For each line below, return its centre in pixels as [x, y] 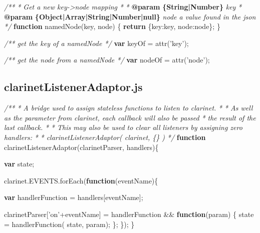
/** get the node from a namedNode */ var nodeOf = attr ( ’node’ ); [107, 60]
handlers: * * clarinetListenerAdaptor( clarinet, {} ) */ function [105, 137]
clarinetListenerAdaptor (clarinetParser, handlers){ [81, 147]
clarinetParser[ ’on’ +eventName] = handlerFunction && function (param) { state [129, 214]
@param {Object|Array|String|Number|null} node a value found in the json [130, 16]
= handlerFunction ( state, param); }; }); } [69, 224]
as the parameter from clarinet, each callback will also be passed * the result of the [130, 117]
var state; [19, 164]
